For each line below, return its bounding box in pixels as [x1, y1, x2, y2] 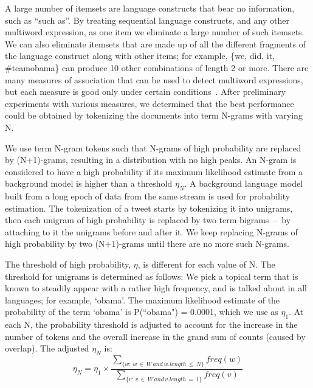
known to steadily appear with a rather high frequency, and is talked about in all [5, 282, 307, 294]
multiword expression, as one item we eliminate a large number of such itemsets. [5, 26, 304, 38]
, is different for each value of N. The [137, 258, 275, 271]
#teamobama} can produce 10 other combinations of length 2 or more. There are [5, 61, 309, 74]
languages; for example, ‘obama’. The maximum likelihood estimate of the [5, 293, 280, 306]
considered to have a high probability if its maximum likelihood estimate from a [5, 165, 303, 178]
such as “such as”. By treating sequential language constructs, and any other [5, 13, 289, 26]
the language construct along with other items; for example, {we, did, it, [5, 49, 275, 62]
